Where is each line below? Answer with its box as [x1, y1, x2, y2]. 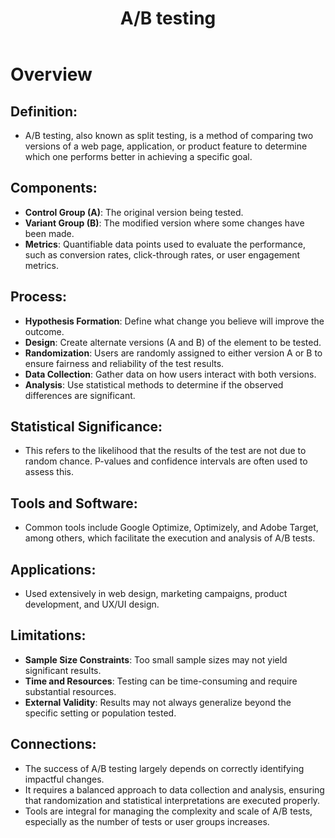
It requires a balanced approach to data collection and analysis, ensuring [24, 783, 325, 796]
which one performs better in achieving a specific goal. [24, 151, 253, 162]
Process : [10, 288, 67, 306]
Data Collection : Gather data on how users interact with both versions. [24, 368, 317, 380]
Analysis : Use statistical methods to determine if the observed [24, 378, 284, 391]
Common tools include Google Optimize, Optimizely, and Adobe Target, [24, 522, 319, 534]
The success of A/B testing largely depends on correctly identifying [24, 762, 305, 774]
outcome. [24, 325, 65, 337]
